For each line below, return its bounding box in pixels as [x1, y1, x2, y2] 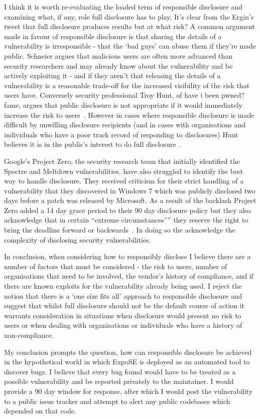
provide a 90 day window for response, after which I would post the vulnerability [4, 385, 253, 396]
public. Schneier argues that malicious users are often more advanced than [4, 50, 233, 61]
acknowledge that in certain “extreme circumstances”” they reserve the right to [4, 215, 248, 225]
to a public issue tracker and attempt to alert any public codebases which [4, 395, 230, 406]
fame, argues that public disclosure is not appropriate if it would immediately [4, 99, 242, 110]
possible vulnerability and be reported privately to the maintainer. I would [4, 376, 234, 386]
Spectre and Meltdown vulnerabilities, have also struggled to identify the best [4, 165, 243, 176]
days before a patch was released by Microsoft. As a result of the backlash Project [4, 195, 256, 205]
